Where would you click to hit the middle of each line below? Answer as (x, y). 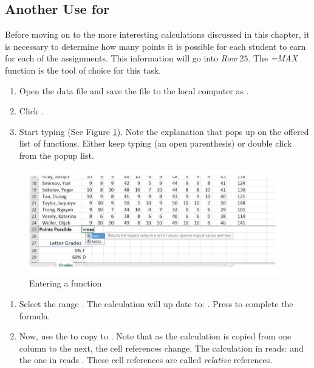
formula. (35, 315)
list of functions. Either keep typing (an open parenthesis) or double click (155, 143)
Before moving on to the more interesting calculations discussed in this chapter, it (157, 34)
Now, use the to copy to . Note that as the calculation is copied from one (155, 336)
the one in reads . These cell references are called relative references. (146, 360)
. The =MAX (273, 58)
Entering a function (66, 283)
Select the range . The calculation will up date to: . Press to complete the (156, 303)
